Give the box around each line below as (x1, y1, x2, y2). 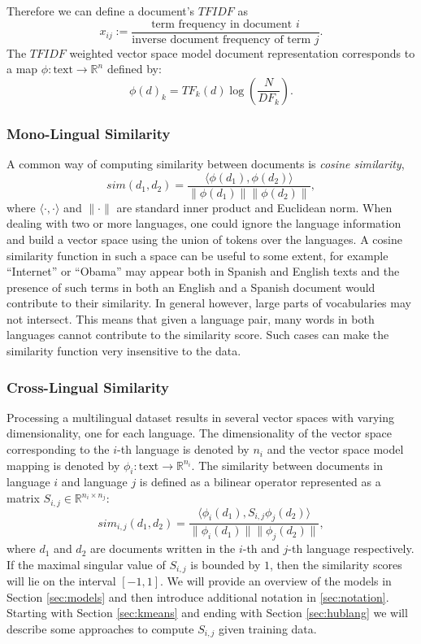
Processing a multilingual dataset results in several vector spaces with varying (7, 408, 394, 425)
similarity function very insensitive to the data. (7, 342, 241, 359)
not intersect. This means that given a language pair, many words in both (7, 310, 375, 327)
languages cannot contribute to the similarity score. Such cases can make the (7, 326, 389, 343)
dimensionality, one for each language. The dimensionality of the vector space (7, 424, 392, 442)
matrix (7, 490, 40, 507)
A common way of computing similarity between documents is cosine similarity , (7, 155, 405, 172)
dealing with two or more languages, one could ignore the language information (7, 215, 401, 232)
